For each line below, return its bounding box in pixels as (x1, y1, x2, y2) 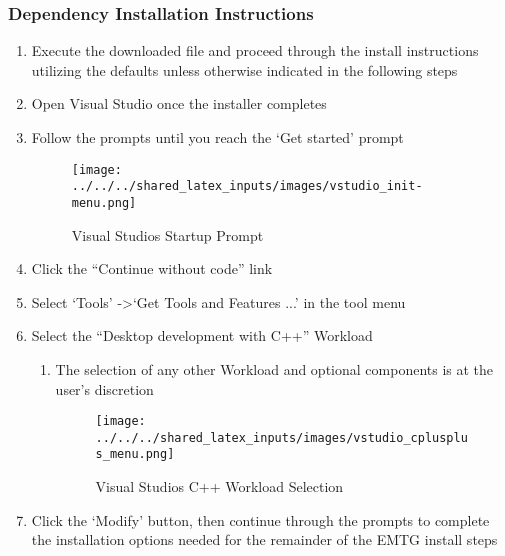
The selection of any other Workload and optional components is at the (55, 358, 494, 379)
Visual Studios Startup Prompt (71, 224, 264, 245)
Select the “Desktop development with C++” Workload (31, 325, 373, 346)
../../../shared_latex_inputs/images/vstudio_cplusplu (95, 430, 468, 445)
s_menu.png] (95, 447, 175, 462)
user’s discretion (55, 378, 154, 399)
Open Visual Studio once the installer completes (31, 93, 327, 114)
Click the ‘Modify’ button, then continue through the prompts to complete (31, 509, 490, 530)
